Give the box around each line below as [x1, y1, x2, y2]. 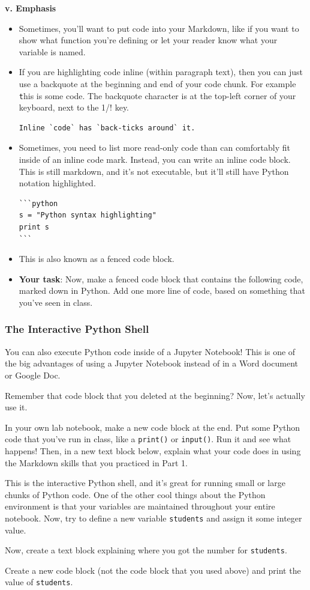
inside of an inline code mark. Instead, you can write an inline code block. [19, 153, 291, 165]
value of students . [5, 576, 73, 588]
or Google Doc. [5, 368, 61, 381]
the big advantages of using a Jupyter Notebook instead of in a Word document [5, 357, 298, 370]
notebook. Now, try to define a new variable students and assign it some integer [5, 511, 302, 524]
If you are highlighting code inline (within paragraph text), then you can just [19, 65, 303, 78]
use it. [5, 401, 28, 413]
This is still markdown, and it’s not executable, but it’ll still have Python [19, 165, 289, 177]
